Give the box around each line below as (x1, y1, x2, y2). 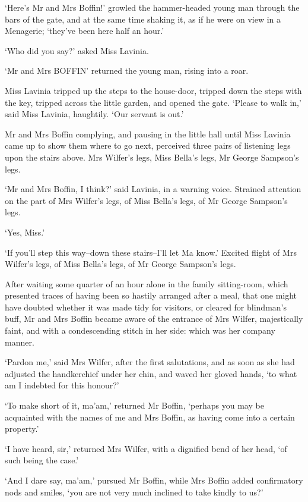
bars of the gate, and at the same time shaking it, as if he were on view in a (5, 12, 281, 25)
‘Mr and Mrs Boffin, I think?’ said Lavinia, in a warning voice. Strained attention (5, 183, 301, 195)
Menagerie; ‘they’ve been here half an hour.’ (5, 24, 164, 37)
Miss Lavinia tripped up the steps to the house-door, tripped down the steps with (5, 84, 302, 96)
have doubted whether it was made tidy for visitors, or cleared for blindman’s (5, 300, 287, 313)
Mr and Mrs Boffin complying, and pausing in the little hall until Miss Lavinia (5, 127, 291, 140)
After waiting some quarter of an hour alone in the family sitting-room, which (5, 277, 288, 290)
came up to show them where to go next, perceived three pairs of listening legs (5, 139, 291, 152)
